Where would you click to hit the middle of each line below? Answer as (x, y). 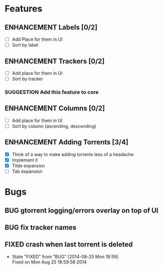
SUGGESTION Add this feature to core (52, 92)
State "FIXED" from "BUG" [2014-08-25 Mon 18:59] (65, 256)
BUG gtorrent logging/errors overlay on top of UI (81, 211)
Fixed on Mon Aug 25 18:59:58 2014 (49, 262)
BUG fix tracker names (41, 227)
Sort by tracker (27, 79)
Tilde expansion (29, 166)
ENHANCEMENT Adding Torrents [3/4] (67, 142)
